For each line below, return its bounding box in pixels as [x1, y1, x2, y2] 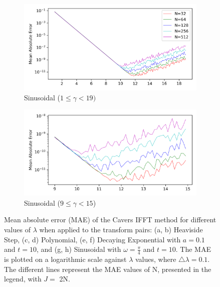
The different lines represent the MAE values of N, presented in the [4, 263, 211, 274]
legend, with [4, 273, 42, 284]
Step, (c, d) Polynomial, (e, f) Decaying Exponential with [4, 234, 181, 244]
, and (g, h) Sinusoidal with [36, 244, 121, 254]
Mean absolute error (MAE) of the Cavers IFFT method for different [4, 214, 216, 225]
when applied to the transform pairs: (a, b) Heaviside [39, 224, 203, 234]
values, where [135, 253, 176, 264]
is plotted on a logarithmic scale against [4, 253, 127, 264]
